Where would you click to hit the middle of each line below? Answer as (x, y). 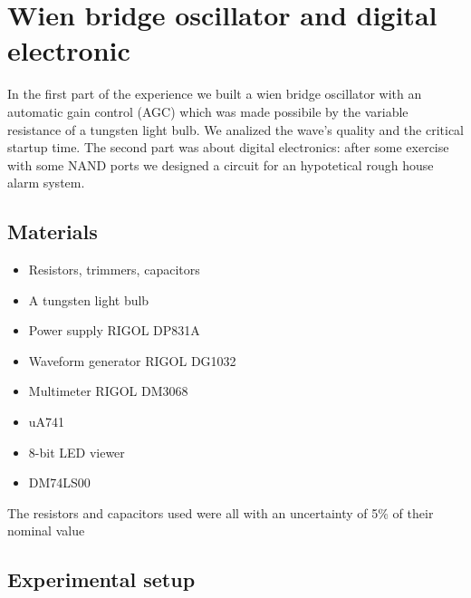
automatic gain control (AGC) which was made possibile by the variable (208, 111)
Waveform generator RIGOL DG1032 (132, 360)
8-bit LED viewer (77, 452)
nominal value (46, 530)
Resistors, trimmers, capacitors (114, 270)
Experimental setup (101, 579)
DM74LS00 (59, 482)
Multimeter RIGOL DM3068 (108, 391)
